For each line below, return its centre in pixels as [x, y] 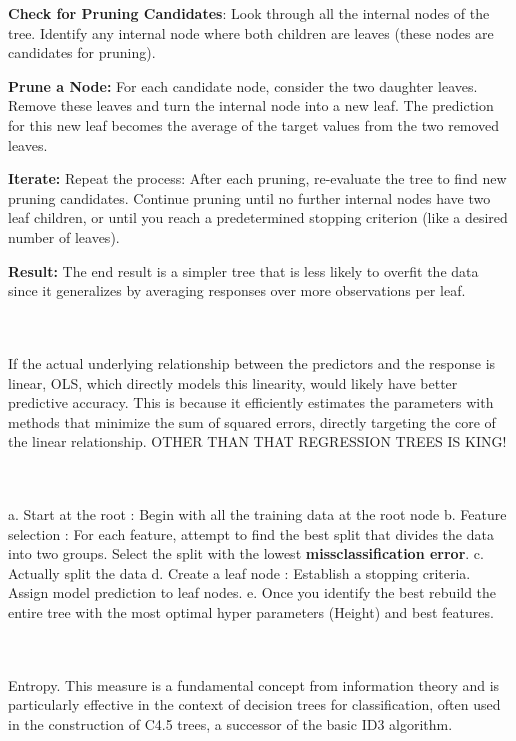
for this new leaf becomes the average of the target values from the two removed [254, 124]
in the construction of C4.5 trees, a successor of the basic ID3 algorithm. [230, 724]
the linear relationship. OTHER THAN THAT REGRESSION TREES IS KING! [257, 441]
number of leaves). [64, 236]
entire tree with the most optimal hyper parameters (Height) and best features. [251, 612]
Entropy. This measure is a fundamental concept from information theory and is [254, 684]
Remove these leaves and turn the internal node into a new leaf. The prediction [251, 105]
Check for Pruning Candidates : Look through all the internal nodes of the [249, 13]
